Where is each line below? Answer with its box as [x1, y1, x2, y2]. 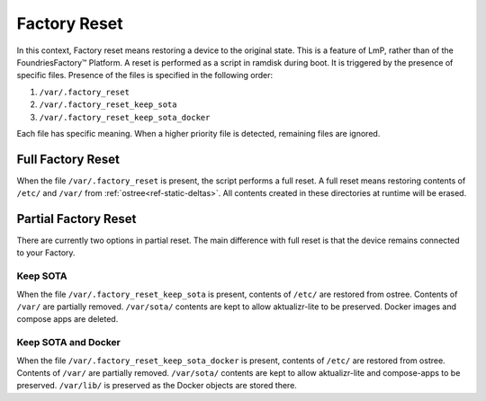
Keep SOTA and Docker [16, 336, 121, 349]
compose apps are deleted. [16, 314, 119, 325]
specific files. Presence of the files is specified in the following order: [16, 70, 274, 81]
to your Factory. [16, 247, 76, 258]
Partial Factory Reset [16, 211, 137, 227]
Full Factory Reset [16, 151, 121, 166]
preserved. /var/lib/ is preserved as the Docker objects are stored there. [16, 380, 297, 391]
